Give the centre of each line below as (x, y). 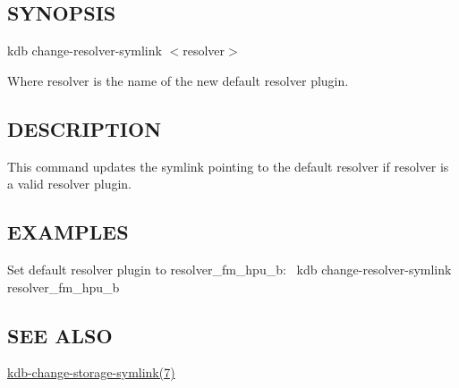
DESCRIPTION (85, 128)
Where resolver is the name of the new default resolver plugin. (178, 80)
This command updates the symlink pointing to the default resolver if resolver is (228, 166)
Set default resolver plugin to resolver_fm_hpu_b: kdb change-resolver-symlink (229, 269)
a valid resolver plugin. (70, 184)
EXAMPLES (68, 232)
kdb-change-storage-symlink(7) (91, 372)
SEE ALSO (60, 335)
